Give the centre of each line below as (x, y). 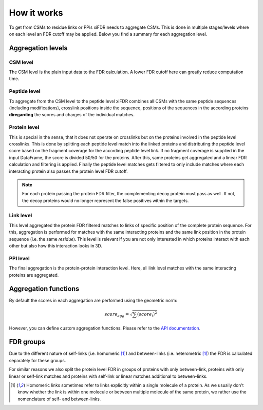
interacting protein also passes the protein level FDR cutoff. (68, 171)
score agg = (117, 315)
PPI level (19, 258)
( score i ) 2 (147, 314)
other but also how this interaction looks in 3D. (56, 246)
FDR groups (27, 342)
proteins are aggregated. (34, 275)
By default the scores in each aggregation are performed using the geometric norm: (93, 301)
